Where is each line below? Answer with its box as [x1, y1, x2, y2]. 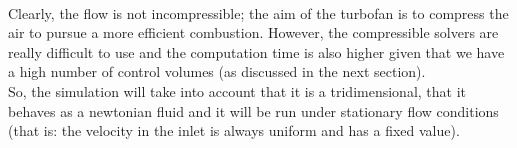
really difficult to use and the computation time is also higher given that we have [8, 41, 505, 62]
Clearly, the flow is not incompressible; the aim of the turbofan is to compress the [8, 2, 509, 23]
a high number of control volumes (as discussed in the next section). [8, 61, 426, 82]
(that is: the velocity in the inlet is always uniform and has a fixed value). [8, 120, 460, 141]
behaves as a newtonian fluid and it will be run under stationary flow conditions [8, 100, 499, 121]
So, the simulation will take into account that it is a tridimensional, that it [8, 80, 467, 101]
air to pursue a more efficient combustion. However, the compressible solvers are [8, 22, 499, 43]
